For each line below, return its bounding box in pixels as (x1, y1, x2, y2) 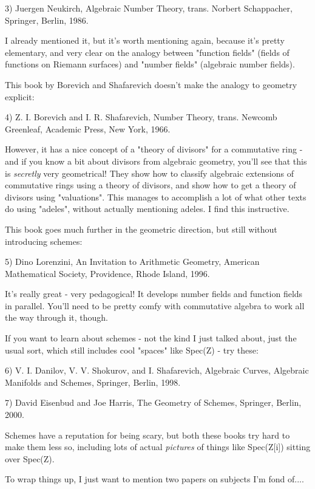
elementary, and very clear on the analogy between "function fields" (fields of (5, 46, 290, 58)
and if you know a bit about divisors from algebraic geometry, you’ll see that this (5, 154, 307, 167)
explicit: (5, 90, 35, 103)
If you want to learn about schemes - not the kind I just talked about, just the (5, 332, 297, 344)
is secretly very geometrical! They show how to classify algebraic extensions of (5, 166, 294, 179)
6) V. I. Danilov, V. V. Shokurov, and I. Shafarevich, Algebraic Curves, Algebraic (5, 364, 309, 377)
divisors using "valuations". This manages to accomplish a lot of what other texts (5, 190, 307, 203)
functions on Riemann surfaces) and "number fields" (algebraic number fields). (5, 58, 295, 70)
